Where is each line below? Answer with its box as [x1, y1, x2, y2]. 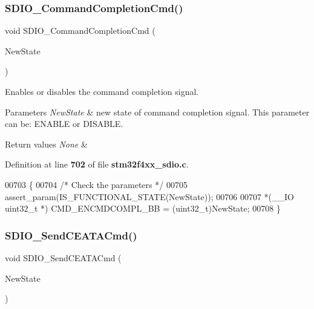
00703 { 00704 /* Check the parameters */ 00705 [5, 178, 188, 190]
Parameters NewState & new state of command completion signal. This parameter [5, 105, 310, 118]
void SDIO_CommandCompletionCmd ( [5, 24, 155, 37]
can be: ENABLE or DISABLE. [5, 117, 123, 130]
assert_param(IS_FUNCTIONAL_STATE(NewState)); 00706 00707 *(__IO [5, 190, 294, 203]
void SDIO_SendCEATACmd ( [5, 251, 122, 264]
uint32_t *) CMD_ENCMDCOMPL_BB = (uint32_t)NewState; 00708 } [5, 202, 281, 215]
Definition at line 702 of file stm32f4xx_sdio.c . [5, 158, 189, 171]
